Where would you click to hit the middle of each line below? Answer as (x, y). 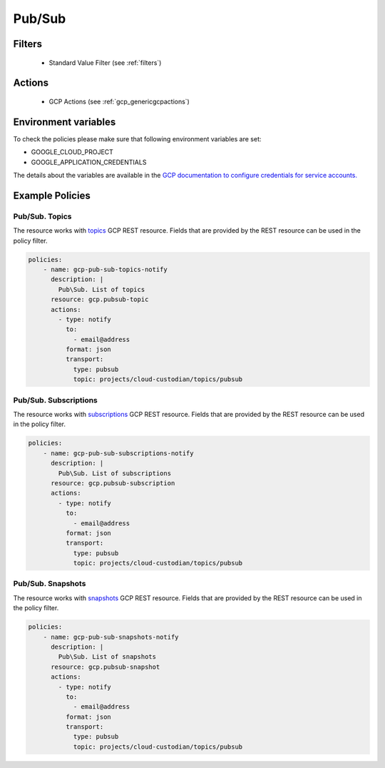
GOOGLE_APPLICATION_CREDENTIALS (89, 162)
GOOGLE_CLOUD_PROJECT (72, 152)
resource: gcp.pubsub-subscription (113, 483)
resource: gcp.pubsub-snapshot (106, 667)
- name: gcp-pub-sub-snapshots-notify (111, 637)
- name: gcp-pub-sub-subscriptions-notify (118, 453)
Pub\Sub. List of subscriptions (114, 473)
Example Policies (52, 195)
